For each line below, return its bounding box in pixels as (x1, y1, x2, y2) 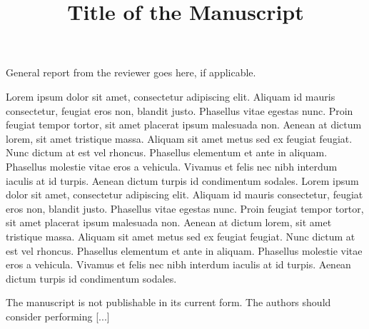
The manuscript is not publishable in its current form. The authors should (6, 295, 331, 310)
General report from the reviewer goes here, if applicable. (6, 65, 256, 80)
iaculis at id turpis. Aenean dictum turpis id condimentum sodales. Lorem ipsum (6, 173, 359, 188)
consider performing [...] (6, 308, 110, 323)
